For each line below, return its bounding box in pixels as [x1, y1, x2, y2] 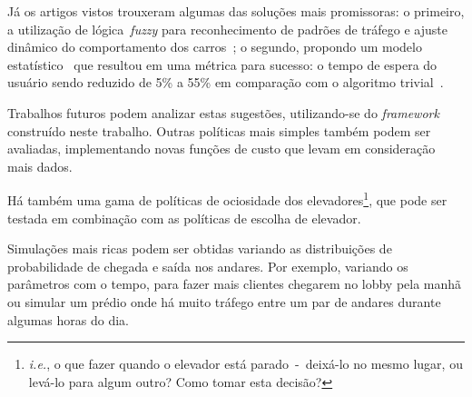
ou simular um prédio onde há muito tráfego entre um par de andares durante [7, 292, 441, 311]
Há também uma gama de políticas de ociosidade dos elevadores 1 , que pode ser [7, 188, 447, 209]
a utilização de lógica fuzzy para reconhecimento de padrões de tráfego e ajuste [7, 19, 447, 38]
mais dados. [7, 156, 73, 175]
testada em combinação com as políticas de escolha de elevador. [7, 208, 361, 227]
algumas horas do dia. [7, 310, 129, 329]
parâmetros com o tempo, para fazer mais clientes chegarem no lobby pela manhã [7, 274, 462, 293]
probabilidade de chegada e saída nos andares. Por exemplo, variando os [7, 256, 408, 275]
